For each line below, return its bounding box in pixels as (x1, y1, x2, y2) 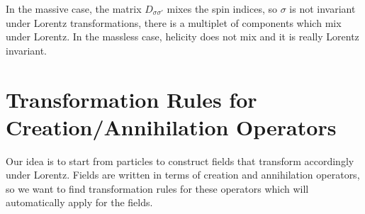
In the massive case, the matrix (6, 1, 142, 16)
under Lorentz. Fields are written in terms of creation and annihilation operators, (6, 167, 360, 182)
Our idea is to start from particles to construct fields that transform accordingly (6, 153, 354, 168)
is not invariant (289, 1, 356, 16)
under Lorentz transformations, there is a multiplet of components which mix (6, 15, 342, 30)
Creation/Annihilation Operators (6, 112, 337, 141)
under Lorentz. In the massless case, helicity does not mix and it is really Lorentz (6, 29, 359, 44)
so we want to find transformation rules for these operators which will (6, 181, 309, 196)
